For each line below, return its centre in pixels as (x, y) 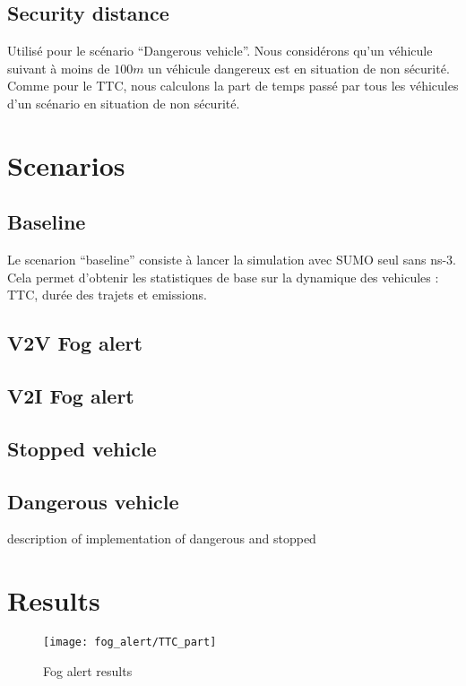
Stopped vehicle (82, 448)
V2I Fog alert (71, 396)
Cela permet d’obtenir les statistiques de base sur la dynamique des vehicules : (223, 277)
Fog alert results (88, 670)
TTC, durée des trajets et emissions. (107, 295)
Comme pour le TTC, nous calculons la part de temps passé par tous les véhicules (233, 86)
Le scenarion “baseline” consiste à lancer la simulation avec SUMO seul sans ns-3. (232, 260)
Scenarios (66, 165)
